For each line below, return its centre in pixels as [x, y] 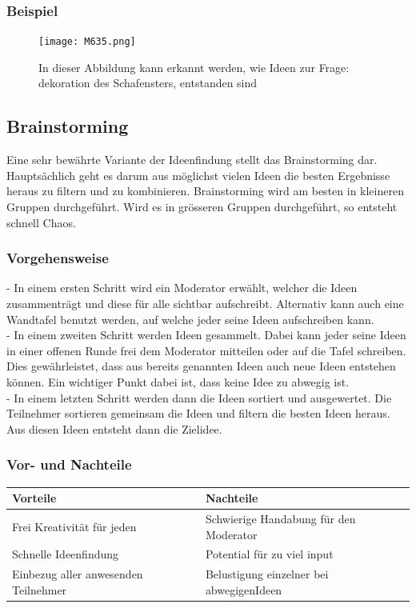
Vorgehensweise [58, 258]
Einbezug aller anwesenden [78, 574]
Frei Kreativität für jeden [74, 526]
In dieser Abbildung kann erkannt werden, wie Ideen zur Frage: [194, 67]
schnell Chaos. [41, 222]
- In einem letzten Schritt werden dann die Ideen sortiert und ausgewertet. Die [199, 397]
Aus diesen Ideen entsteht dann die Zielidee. [114, 428]
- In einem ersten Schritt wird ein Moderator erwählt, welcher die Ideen [182, 288]
